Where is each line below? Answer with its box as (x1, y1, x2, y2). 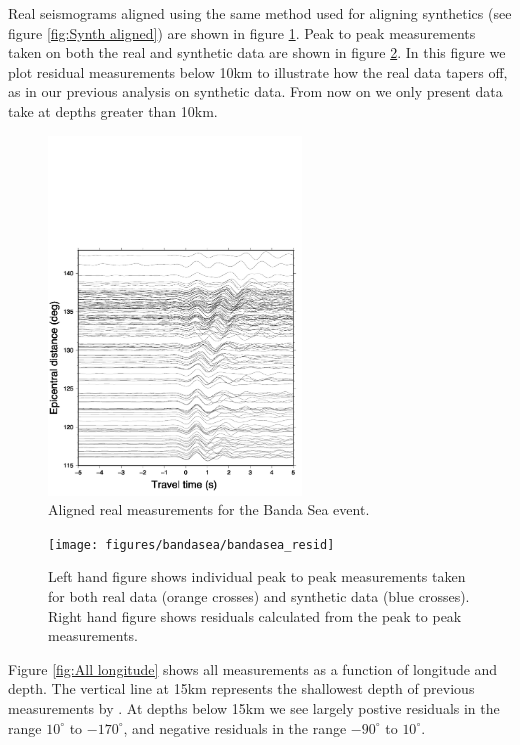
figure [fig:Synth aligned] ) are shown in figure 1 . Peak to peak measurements (8, 22, 476, 43)
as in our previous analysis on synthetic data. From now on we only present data (8, 81, 503, 102)
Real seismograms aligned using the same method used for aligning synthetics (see (8, 3, 512, 23)
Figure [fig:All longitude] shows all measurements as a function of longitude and (8, 658, 498, 679)
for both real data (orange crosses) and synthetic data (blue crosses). (48, 585, 470, 606)
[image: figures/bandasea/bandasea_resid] (48, 537, 335, 552)
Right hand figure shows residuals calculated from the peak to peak (48, 605, 462, 626)
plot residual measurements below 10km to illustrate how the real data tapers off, (8, 61, 508, 82)
